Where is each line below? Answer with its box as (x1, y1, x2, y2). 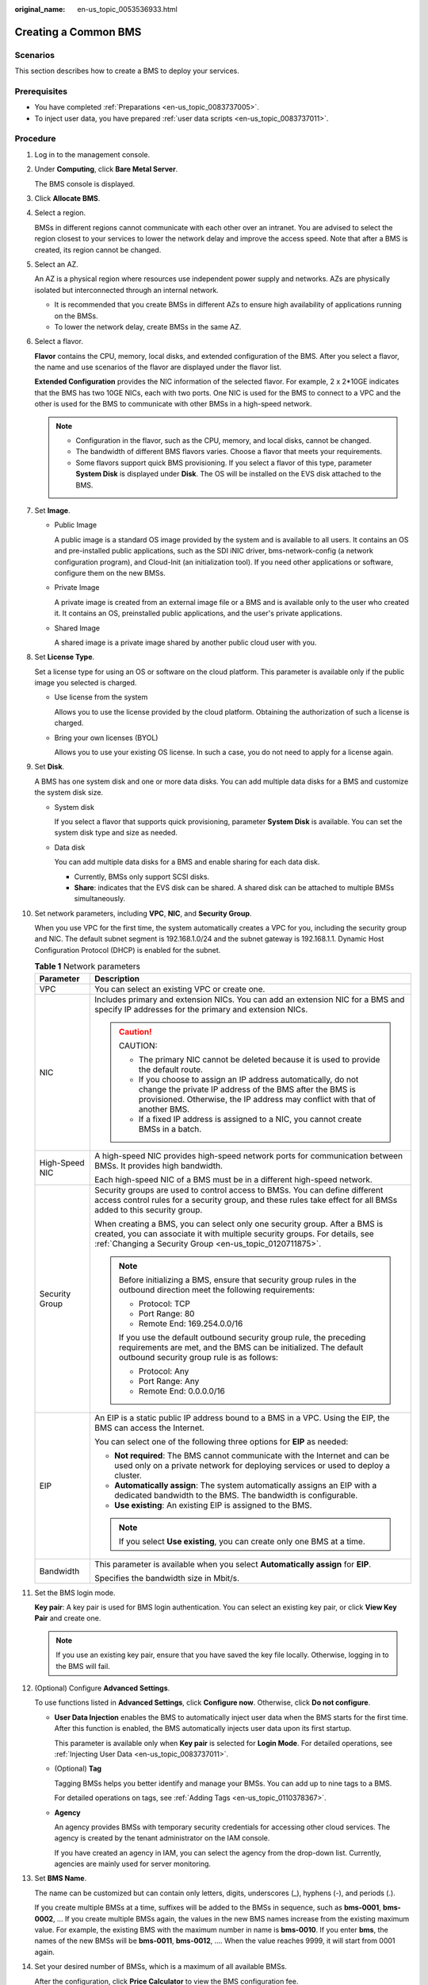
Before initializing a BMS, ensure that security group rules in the (118, 1274, 357, 1285)
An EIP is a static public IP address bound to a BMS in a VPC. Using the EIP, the (94, 1412, 390, 1423)
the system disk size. (34, 788, 103, 797)
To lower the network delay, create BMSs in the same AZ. (54, 322, 242, 331)
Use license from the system (54, 692, 148, 702)
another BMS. (138, 1104, 190, 1115)
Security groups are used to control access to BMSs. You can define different (94, 1184, 384, 1195)
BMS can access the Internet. (94, 1422, 205, 1433)
